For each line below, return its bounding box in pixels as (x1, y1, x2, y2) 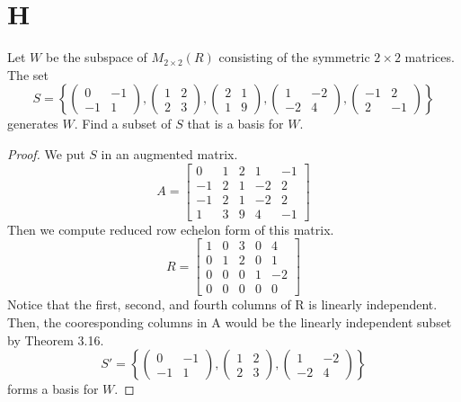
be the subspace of (45, 48, 147, 67)
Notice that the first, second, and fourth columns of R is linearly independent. (7, 295, 438, 314)
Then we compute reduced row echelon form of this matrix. (7, 219, 334, 238)
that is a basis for (187, 114, 284, 133)
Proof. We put (7, 144, 85, 163)
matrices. (404, 48, 455, 67)
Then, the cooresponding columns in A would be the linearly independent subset (7, 312, 452, 331)
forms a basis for (7, 380, 99, 398)
